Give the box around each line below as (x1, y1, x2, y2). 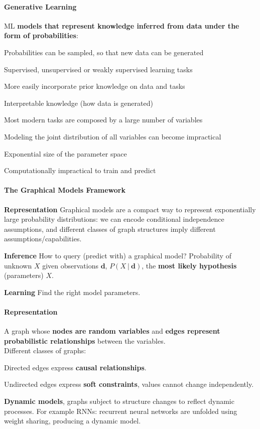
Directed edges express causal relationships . (4, 362, 147, 372)
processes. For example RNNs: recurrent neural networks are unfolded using (4, 405, 237, 416)
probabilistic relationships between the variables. (4, 335, 166, 346)
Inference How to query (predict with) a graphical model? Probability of (4, 250, 231, 260)
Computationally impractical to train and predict (4, 165, 156, 176)
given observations (42, 260, 98, 270)
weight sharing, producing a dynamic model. (4, 415, 141, 426)
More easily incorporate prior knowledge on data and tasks (4, 81, 185, 91)
